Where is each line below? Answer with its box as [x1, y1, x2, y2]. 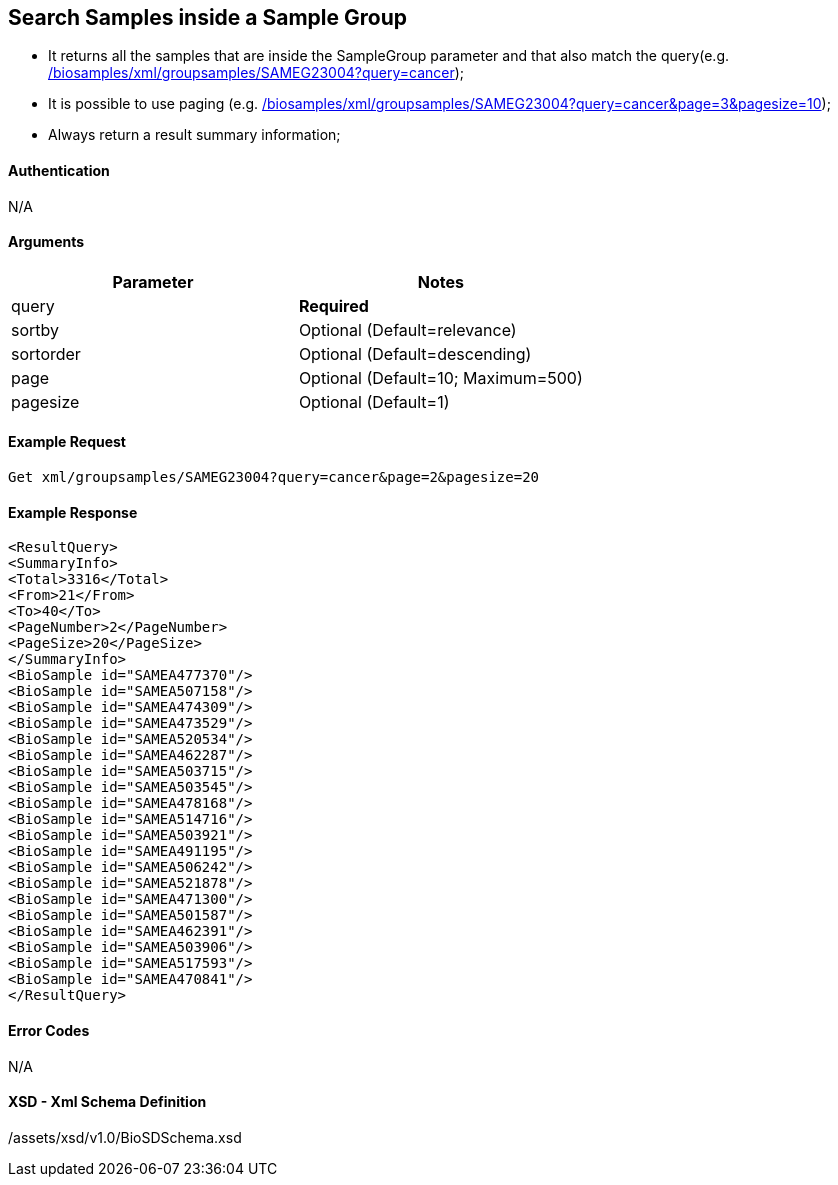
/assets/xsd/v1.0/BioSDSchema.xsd [8, 1128, 242, 1146]
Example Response [8, 503, 138, 521]
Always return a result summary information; [48, 126, 341, 144]
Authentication [8, 162, 110, 180]
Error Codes [8, 1021, 90, 1039]
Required [298, 295, 369, 316]
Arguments [8, 233, 85, 251]
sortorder [11, 343, 81, 364]
